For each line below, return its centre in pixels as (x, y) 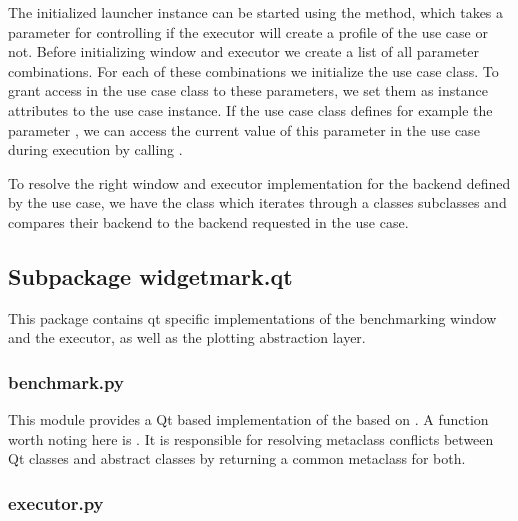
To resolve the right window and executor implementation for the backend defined (259, 182)
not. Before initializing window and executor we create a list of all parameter (244, 51)
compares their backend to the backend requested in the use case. (208, 221)
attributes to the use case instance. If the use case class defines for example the (250, 109)
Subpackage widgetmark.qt (150, 275)
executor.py (56, 502)
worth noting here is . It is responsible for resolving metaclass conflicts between (251, 438)
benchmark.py (66, 381)
